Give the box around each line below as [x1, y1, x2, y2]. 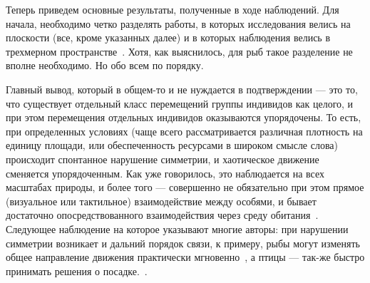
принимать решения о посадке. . [6, 263, 148, 278]
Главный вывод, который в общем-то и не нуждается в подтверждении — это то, [6, 81, 358, 96]
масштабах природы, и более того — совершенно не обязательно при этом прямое [6, 180, 364, 195]
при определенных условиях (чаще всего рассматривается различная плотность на [6, 123, 363, 138]
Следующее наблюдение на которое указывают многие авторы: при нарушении [6, 221, 349, 236]
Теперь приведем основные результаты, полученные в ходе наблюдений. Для [6, 2, 339, 16]
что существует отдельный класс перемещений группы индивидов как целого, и [6, 96, 354, 110]
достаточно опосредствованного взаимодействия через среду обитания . [6, 207, 319, 222]
